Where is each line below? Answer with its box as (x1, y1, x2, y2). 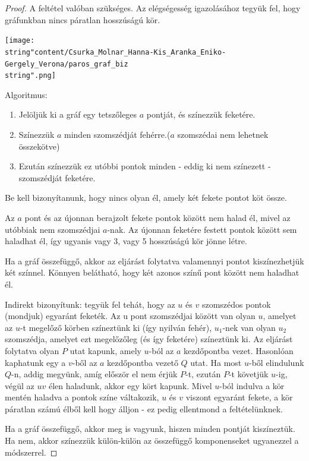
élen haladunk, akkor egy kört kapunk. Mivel (48, 379, 212, 391)
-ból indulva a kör (219, 379, 285, 391)
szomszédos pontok (201, 298, 271, 310)
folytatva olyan (5, 344, 59, 356)
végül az (5, 379, 34, 391)
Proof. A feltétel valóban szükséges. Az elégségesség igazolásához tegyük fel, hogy (5, 2, 301, 14)
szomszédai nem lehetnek (177, 128, 269, 140)
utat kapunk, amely (70, 344, 141, 356)
